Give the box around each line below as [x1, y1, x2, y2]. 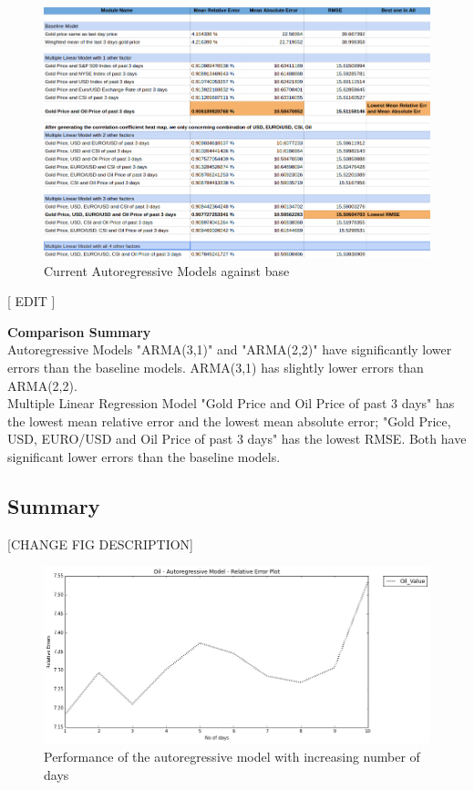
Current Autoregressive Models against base [44, 261, 290, 280]
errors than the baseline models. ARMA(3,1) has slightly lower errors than [7, 357, 424, 376]
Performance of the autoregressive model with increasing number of [44, 747, 420, 766]
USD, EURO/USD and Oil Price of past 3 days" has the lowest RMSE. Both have [7, 429, 467, 448]
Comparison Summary [7, 322, 151, 341]
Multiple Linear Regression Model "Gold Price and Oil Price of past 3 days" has [7, 394, 455, 413]
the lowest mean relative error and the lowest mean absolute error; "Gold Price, [7, 411, 451, 430]
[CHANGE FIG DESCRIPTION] [7, 534, 193, 553]
